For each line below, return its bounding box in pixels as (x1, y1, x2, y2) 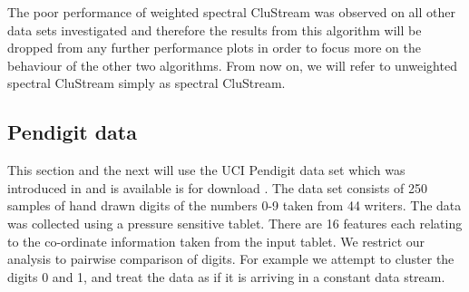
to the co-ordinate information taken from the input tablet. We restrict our (7, 231, 425, 250)
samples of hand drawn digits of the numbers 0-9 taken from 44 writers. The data (7, 196, 462, 215)
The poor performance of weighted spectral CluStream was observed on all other (7, 3, 455, 21)
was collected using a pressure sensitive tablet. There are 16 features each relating (7, 213, 463, 232)
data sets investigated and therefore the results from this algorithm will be (7, 20, 422, 39)
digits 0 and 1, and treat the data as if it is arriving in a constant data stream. (7, 267, 445, 286)
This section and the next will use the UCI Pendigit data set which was (7, 161, 405, 180)
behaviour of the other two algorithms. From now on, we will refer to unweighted (7, 55, 457, 74)
